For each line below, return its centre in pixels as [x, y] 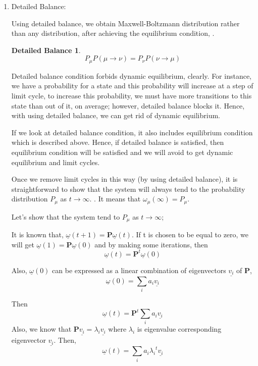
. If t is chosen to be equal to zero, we [190, 234]
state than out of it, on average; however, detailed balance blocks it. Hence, [128, 105]
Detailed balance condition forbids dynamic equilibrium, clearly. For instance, [132, 75]
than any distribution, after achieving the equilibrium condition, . [113, 33]
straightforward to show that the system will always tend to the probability [128, 189]
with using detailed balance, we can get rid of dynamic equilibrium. [116, 115]
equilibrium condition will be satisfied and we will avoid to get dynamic [122, 152]
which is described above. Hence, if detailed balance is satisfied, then [118, 142]
